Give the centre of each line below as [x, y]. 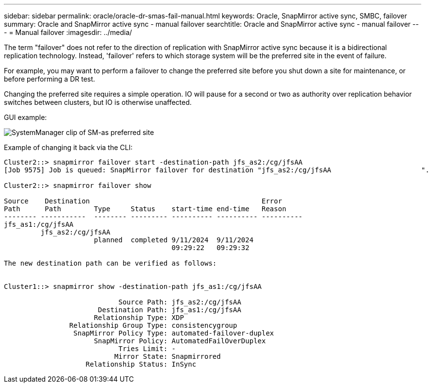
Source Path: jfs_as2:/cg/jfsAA [180, 302]
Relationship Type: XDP [139, 318]
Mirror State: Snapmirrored [167, 356]
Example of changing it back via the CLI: [68, 147]
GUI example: [25, 117]
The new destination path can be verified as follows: [110, 263]
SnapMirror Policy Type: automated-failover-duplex [174, 333]
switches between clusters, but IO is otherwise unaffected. [98, 102]
